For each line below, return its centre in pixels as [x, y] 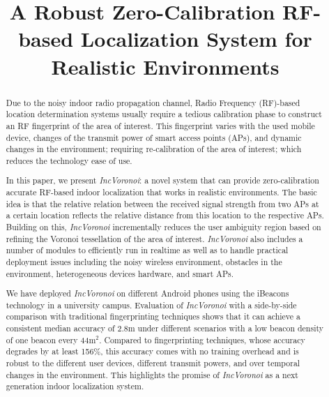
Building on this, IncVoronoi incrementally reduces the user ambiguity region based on [163, 227]
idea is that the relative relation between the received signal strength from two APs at [162, 203]
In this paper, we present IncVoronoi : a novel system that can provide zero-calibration [162, 180]
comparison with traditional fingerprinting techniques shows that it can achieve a [153, 316]
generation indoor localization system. [75, 386]
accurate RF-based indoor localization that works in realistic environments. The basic [161, 192]
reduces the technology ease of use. [69, 160]
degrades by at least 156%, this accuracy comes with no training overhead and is [152, 351]
